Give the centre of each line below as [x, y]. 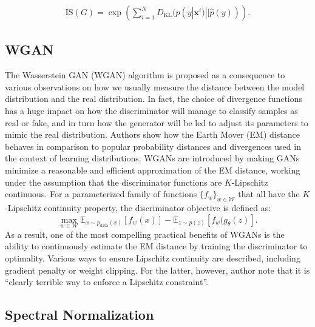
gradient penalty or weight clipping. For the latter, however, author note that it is [157, 270]
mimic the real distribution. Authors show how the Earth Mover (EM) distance [152, 134]
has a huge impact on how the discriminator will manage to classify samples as [151, 111]
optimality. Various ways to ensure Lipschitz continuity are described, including [153, 258]
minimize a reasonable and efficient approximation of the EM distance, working [153, 170]
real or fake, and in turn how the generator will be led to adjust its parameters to [157, 122]
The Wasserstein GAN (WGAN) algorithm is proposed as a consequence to [145, 75]
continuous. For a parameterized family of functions [101, 194]
